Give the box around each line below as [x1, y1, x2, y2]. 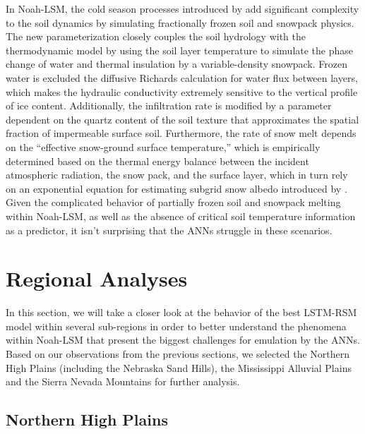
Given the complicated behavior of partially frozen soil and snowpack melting [6, 195, 341, 210]
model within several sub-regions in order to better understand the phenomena [6, 318, 347, 333]
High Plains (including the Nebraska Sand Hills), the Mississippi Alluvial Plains [6, 360, 352, 375]
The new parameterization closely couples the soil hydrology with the [6, 29, 306, 44]
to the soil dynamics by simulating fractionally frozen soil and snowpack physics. [6, 15, 354, 30]
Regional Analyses [6, 264, 188, 293]
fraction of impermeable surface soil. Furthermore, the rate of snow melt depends [6, 126, 357, 140]
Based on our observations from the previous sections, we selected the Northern [6, 346, 350, 361]
